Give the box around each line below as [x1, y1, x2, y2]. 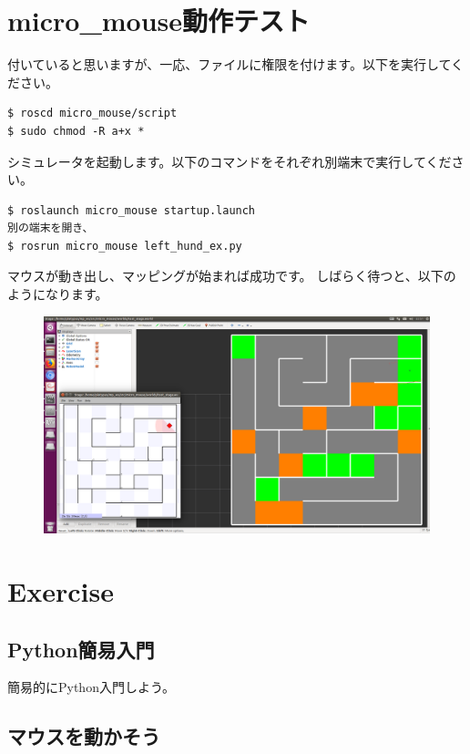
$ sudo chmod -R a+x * [7, 124, 145, 138]
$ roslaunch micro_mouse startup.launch [7, 203, 256, 217]
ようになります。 [7, 284, 108, 304]
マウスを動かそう [7, 722, 160, 750]
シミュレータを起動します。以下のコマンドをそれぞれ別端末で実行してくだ [7, 151, 452, 170]
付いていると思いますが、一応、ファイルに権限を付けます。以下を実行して [7, 55, 452, 74]
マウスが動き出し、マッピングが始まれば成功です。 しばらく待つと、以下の [7, 266, 456, 285]
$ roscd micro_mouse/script [7, 107, 178, 120]
